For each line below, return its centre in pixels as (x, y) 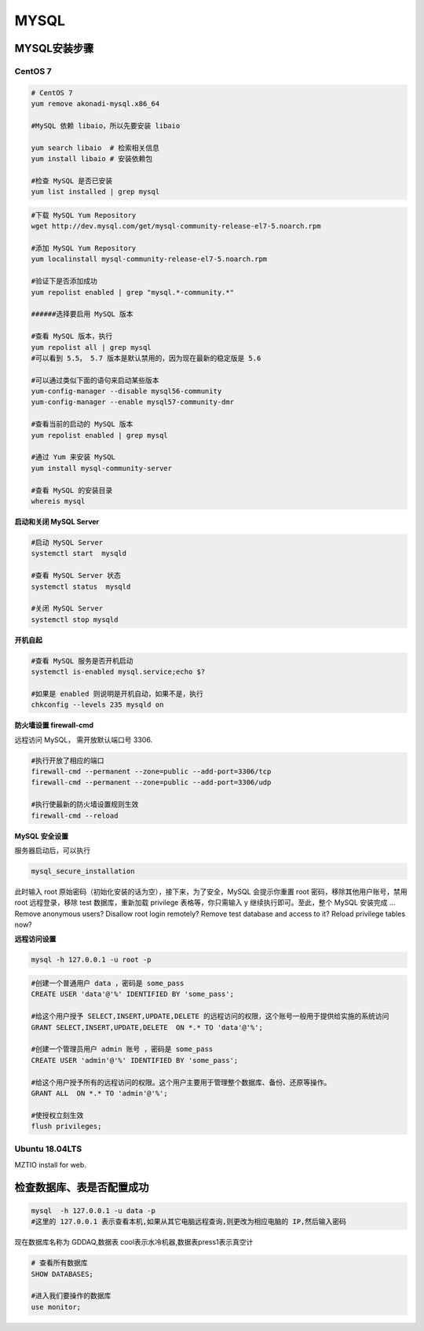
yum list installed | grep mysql (95, 192)
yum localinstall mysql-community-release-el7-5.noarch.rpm (149, 259)
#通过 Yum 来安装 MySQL (73, 457)
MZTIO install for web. (50, 1164)
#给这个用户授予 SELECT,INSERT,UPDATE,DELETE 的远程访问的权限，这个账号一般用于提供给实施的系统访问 (210, 1017)
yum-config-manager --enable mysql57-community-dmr (133, 402)
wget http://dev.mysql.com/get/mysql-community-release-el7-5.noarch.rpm (176, 226)
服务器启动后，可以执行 (52, 850)
